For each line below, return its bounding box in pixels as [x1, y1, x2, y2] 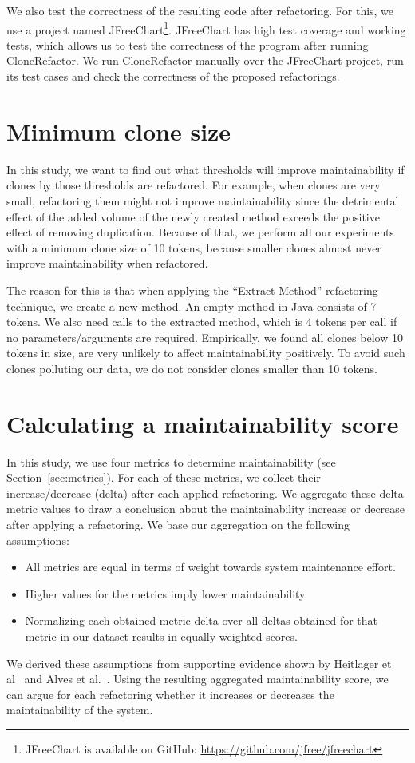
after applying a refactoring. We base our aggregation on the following [6, 515, 350, 532]
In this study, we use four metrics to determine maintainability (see [6, 453, 336, 470]
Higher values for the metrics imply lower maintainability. [25, 585, 308, 602]
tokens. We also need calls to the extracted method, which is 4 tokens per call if [6, 313, 397, 330]
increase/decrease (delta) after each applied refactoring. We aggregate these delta [6, 484, 404, 501]
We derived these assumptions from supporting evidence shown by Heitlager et [6, 654, 392, 671]
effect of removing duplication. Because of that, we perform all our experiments [6, 224, 394, 240]
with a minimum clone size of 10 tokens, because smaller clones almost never [6, 239, 381, 256]
